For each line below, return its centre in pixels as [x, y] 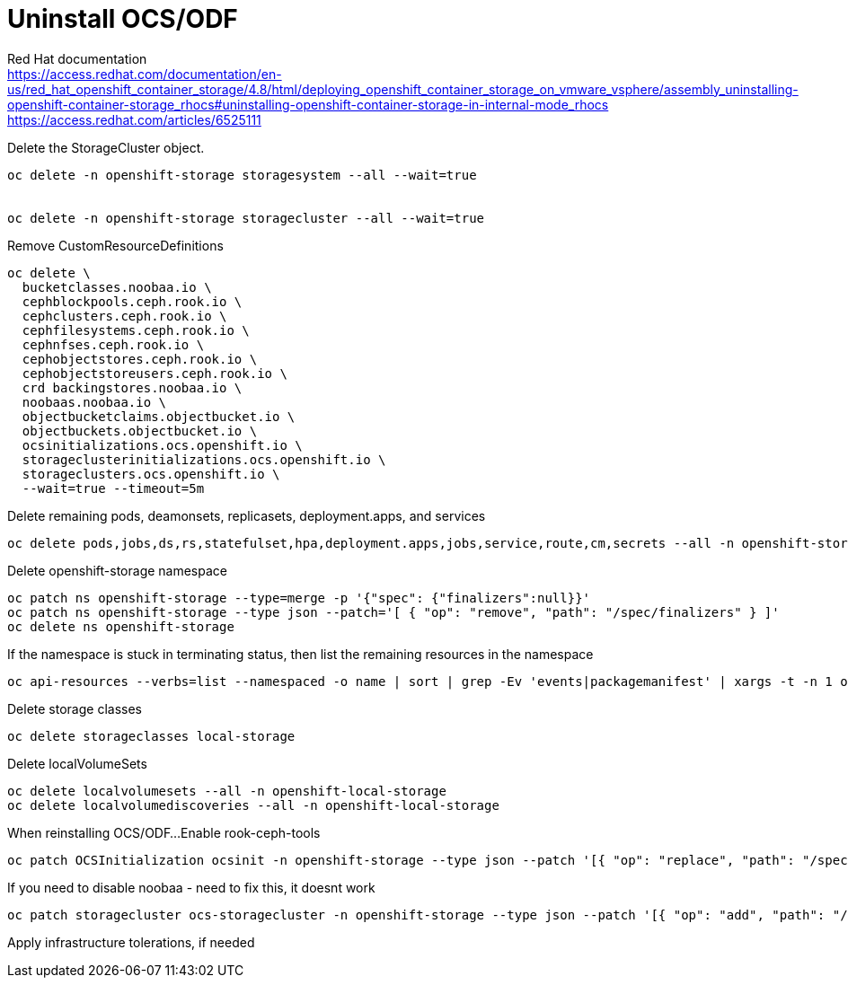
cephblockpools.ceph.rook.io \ [132, 301]
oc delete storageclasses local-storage [151, 736]
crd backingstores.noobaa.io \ [132, 387]
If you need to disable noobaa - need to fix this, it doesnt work [191, 887]
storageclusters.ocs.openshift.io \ [151, 474]
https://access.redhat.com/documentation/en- [145, 74]
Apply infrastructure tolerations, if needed [131, 942]
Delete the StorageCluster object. [106, 147]
